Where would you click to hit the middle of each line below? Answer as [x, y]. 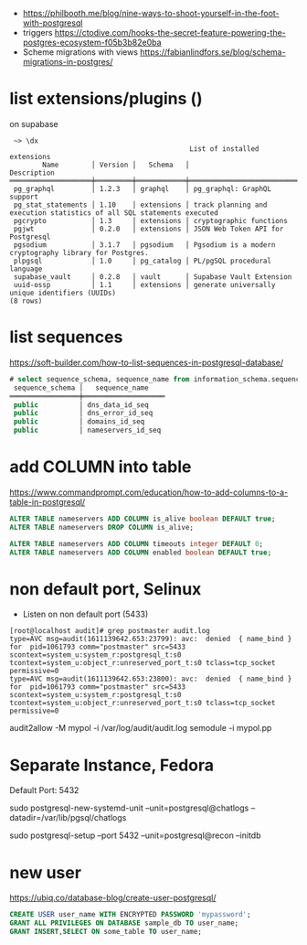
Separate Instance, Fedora [112, 765]
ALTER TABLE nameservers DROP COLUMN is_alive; [102, 527]
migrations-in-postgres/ [68, 62]
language [26, 269]
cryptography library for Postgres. [79, 252]
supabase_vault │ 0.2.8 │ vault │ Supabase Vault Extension [153, 277]
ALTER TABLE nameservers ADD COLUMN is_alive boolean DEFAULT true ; [143, 519]
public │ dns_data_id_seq [81, 405]
